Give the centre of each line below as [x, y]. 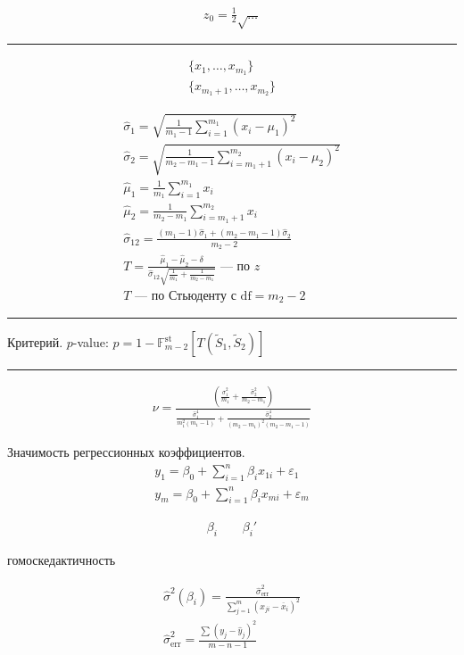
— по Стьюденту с [186, 296]
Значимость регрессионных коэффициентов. [126, 452]
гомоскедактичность [62, 560]
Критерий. [35, 342]
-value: [91, 342]
